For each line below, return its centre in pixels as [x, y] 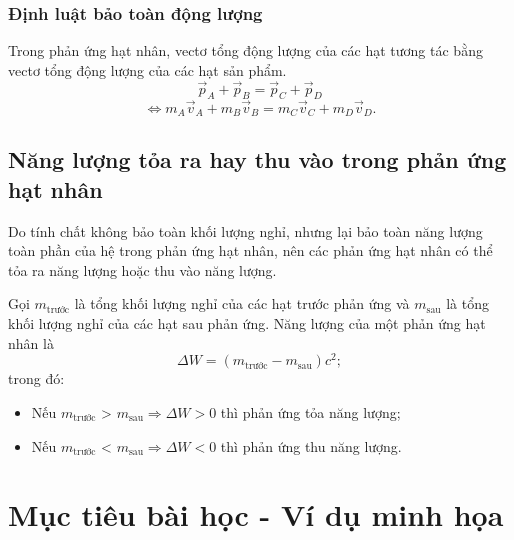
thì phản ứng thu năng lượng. [311, 445]
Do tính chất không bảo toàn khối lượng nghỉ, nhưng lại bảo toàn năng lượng [245, 230]
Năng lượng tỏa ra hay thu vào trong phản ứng [257, 159]
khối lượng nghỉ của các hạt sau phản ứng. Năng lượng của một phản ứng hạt [247, 323]
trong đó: [36, 378]
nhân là [31, 342]
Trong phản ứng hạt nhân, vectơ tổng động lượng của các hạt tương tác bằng [245, 50]
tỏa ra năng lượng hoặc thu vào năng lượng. [142, 269]
